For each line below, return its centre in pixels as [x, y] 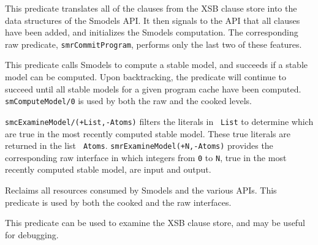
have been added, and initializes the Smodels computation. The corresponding [152, 32]
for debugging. [32, 234]
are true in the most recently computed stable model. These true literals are [148, 133]
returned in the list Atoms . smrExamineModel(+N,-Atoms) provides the [139, 145]
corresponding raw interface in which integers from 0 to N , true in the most [146, 157]
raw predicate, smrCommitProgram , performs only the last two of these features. [153, 44]
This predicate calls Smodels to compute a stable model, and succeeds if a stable [157, 65]
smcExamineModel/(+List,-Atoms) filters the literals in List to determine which [159, 121]
